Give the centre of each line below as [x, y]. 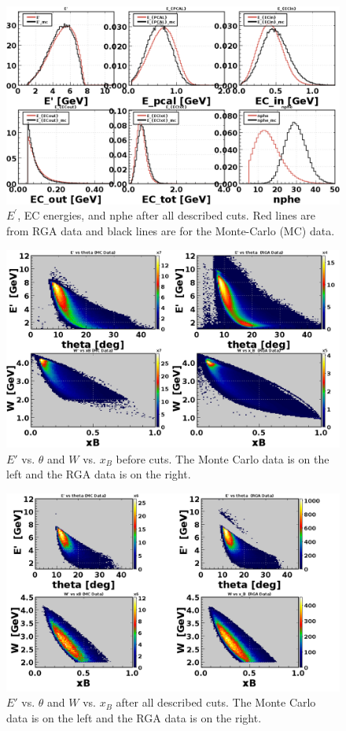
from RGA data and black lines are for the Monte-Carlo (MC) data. [171, 230]
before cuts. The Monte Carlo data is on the [223, 458]
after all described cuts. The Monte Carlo [216, 702]
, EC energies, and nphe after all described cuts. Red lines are [167, 215]
